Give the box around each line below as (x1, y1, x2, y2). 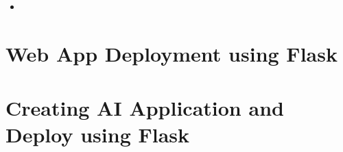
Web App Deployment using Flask (5, 40, 338, 68)
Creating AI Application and (5, 93, 284, 121)
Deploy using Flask (5, 120, 190, 148)
